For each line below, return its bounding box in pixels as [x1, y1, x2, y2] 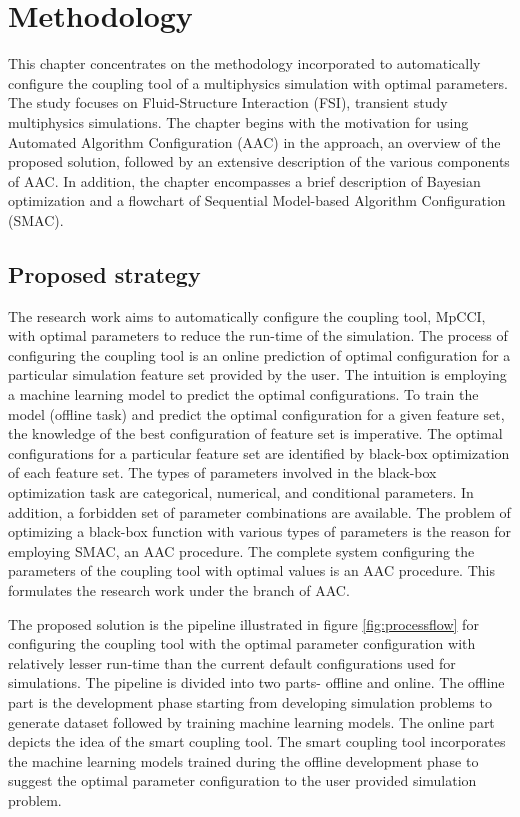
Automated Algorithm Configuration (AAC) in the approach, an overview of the [8, 131, 501, 152]
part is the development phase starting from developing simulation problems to [8, 691, 492, 712]
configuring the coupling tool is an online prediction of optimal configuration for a [8, 344, 511, 365]
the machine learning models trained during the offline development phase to [8, 750, 479, 771]
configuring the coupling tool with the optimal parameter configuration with [8, 633, 476, 654]
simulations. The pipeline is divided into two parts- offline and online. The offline [8, 672, 505, 693]
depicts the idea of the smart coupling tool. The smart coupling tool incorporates [8, 731, 506, 752]
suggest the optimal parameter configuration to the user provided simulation [8, 770, 477, 791]
